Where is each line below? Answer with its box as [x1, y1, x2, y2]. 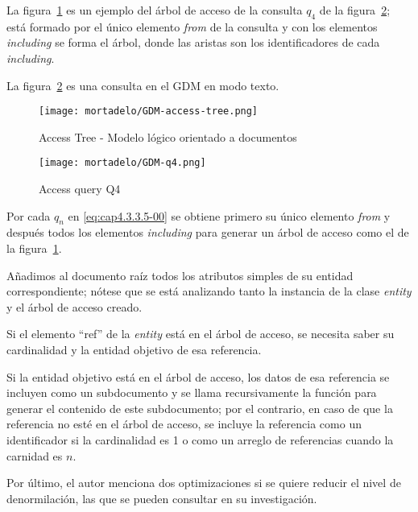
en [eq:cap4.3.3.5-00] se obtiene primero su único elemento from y [68, 207, 391, 224]
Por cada [6, 207, 51, 224]
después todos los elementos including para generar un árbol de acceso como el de [6, 224, 409, 241]
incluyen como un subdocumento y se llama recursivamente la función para [6, 384, 377, 401]
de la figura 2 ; [319, 2, 391, 18]
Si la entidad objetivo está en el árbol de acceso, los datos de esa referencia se [6, 368, 390, 385]
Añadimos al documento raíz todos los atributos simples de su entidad [6, 266, 354, 283]
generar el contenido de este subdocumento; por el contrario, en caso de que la [6, 399, 393, 416]
